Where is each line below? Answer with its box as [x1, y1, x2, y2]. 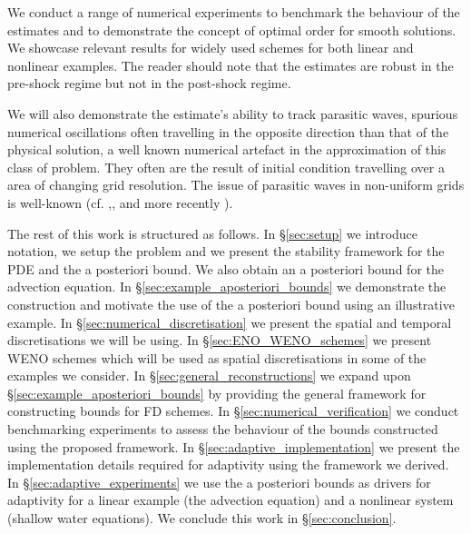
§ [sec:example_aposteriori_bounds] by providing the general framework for [7, 383, 427, 402]
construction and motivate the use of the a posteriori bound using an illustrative [7, 294, 455, 313]
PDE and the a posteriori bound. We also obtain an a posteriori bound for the [7, 259, 444, 278]
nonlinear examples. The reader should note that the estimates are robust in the [7, 55, 454, 74]
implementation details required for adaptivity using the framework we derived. [7, 455, 449, 474]
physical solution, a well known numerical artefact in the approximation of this [7, 140, 446, 159]
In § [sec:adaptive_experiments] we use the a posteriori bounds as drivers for [7, 472, 431, 491]
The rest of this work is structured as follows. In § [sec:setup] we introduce [7, 223, 418, 242]
